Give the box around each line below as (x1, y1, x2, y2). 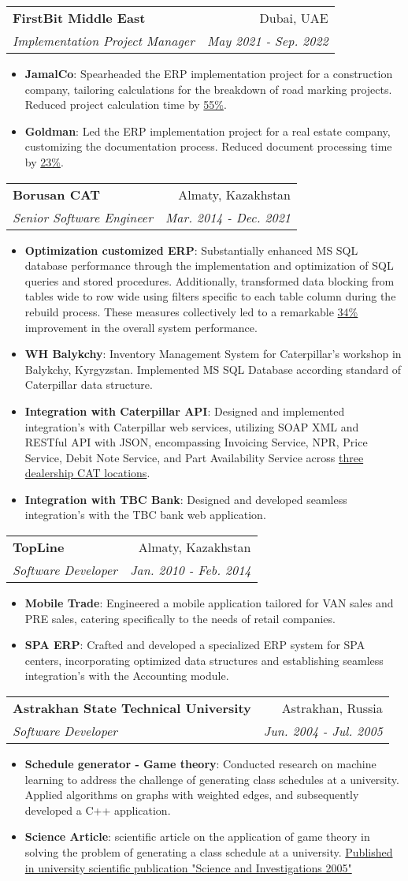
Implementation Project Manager (13, 32, 195, 50)
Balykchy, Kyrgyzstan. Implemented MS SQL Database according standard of (24, 360, 402, 377)
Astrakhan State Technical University (13, 699, 251, 718)
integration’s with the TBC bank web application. (24, 506, 266, 523)
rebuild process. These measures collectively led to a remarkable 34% (24, 303, 358, 319)
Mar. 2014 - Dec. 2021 (165, 207, 291, 226)
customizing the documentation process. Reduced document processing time (24, 138, 392, 155)
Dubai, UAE (259, 9, 328, 27)
